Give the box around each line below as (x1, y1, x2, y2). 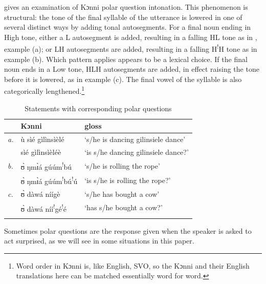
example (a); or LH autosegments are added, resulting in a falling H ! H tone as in (4, 42, 257, 54)
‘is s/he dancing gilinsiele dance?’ (84, 146, 189, 157)
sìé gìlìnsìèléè (20, 146, 61, 157)
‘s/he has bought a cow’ (84, 188, 160, 199)
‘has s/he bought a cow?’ (84, 202, 163, 213)
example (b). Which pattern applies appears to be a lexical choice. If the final (4, 53, 248, 64)
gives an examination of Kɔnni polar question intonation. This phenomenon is (4, 2, 248, 12)
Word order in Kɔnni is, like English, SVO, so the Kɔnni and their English (16, 260, 250, 271)
